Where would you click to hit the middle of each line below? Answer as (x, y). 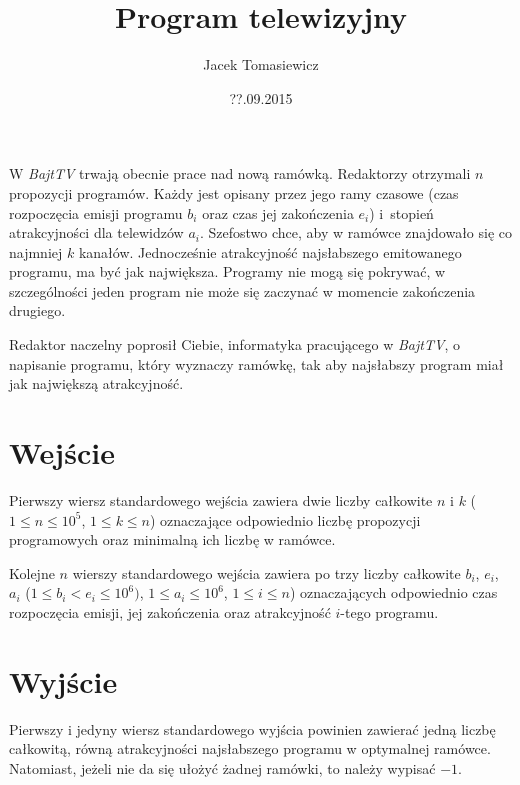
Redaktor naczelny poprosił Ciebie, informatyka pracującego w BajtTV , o (234, 344)
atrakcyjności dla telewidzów (96, 232)
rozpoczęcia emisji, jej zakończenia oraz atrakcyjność (170, 611)
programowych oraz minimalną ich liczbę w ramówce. (172, 539)
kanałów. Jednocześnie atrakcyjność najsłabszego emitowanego (270, 251)
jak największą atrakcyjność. (96, 383)
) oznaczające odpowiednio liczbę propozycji (285, 519)
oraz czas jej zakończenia (278, 212)
